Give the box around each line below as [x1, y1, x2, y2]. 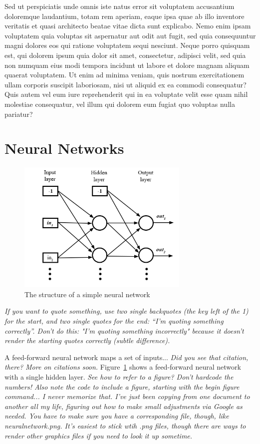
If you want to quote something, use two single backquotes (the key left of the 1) [4, 306, 249, 316]
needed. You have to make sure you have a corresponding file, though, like [4, 411, 229, 421]
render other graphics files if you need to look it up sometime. [4, 430, 193, 441]
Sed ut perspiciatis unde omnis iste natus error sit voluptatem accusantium [4, 1, 235, 11]
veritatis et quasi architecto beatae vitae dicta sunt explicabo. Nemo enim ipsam [4, 20, 251, 31]
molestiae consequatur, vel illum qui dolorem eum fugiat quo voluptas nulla [4, 98, 235, 109]
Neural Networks [4, 138, 124, 158]
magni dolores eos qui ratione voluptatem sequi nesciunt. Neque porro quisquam [4, 40, 250, 50]
